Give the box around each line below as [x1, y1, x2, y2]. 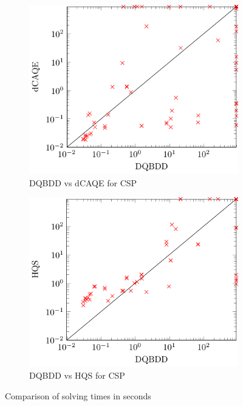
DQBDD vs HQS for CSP [29, 369, 125, 382]
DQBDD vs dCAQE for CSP [29, 176, 137, 189]
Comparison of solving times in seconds [5, 389, 151, 402]
